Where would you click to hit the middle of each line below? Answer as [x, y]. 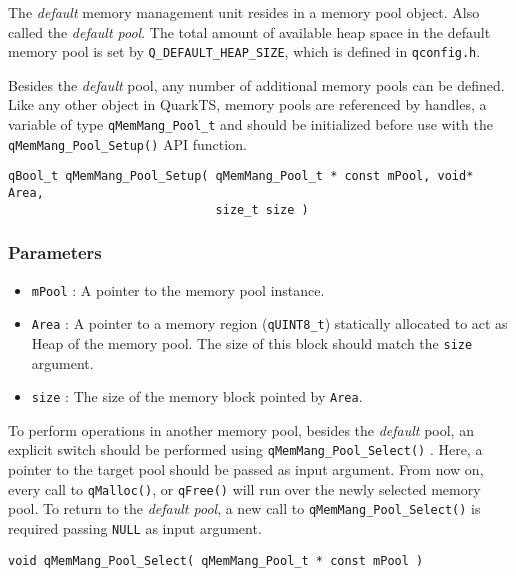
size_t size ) [262, 209]
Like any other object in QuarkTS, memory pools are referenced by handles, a [247, 104]
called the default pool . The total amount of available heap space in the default [249, 31]
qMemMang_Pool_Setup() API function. [127, 143]
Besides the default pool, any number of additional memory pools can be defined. [256, 84]
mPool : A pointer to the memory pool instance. [178, 289]
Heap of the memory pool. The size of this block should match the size [252, 342]
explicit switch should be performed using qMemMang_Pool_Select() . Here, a [245, 449]
